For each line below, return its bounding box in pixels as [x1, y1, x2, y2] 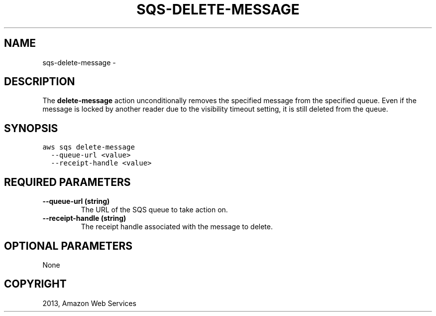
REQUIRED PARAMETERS [4, 175, 131, 188]
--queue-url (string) [42, 197, 110, 206]
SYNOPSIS [4, 122, 58, 135]
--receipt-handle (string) [42, 214, 126, 223]
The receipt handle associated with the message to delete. [81, 222, 273, 231]
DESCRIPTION [4, 75, 75, 88]
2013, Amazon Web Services [42, 299, 136, 308]
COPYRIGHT [4, 278, 67, 291]
